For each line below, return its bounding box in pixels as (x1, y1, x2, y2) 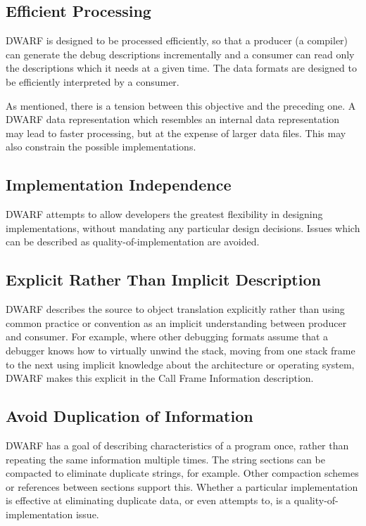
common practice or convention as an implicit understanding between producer (6, 315, 347, 330)
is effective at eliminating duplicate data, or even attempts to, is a (6, 493, 291, 508)
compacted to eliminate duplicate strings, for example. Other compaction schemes (6, 466, 359, 480)
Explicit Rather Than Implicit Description (6, 269, 321, 290)
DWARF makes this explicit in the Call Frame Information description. (6, 371, 314, 385)
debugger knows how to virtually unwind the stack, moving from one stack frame (6, 342, 355, 357)
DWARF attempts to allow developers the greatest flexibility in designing (6, 207, 323, 222)
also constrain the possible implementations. (6, 139, 196, 154)
